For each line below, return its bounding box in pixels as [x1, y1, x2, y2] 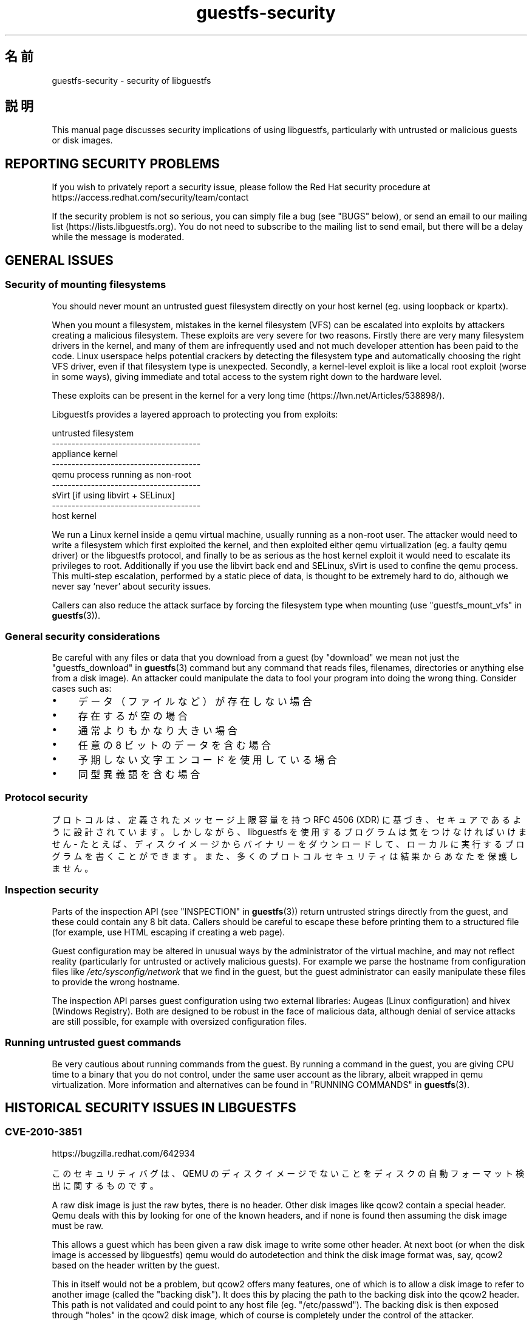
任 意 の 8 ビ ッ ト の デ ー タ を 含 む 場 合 [78, 739, 271, 752]
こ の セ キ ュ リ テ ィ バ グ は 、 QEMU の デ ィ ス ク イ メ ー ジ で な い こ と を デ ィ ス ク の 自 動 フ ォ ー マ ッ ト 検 [52, 1168, 525, 1179]
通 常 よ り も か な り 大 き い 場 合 [78, 724, 237, 737]
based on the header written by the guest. [52, 1259, 220, 1270]
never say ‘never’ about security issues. [52, 580, 211, 591]
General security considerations [5, 630, 160, 642]
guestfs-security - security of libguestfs [52, 75, 211, 86]
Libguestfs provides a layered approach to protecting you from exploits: [52, 408, 338, 419]
